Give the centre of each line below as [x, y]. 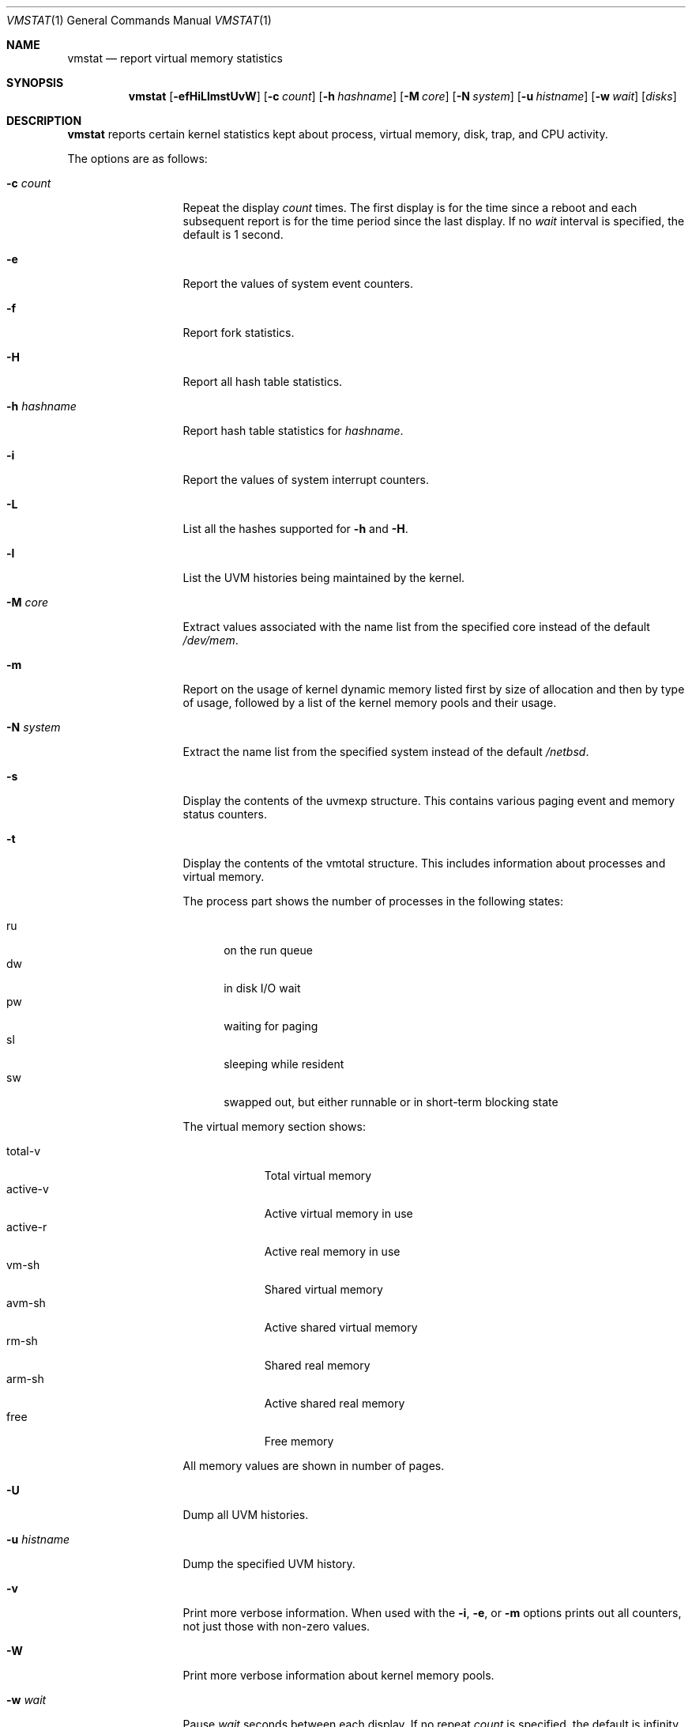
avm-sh [26, 1303]
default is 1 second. [233, 234]
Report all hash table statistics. [263, 382]
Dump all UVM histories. [246, 1515]
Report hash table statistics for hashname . [293, 431]
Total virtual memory [318, 1175]
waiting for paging [271, 1026]
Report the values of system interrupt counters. [306, 480]
